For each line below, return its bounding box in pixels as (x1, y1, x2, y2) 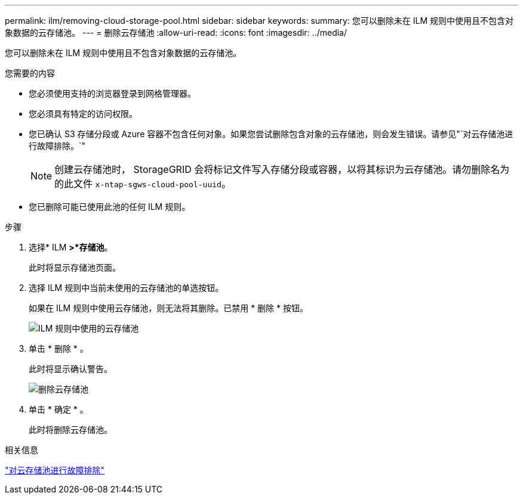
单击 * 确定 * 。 (29, 404, 88, 414)
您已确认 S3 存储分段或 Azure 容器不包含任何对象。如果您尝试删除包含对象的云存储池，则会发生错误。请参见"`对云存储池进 (29, 129, 513, 139)
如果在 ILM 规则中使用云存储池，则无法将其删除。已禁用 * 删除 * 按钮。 (29, 303, 308, 313)
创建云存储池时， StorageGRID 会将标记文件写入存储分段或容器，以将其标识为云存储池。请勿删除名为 (54, 163, 510, 175)
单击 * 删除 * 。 (29, 343, 88, 354)
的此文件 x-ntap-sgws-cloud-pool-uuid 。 (54, 178, 231, 190)
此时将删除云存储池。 (29, 424, 112, 435)
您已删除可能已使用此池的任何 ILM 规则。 (29, 202, 190, 212)
